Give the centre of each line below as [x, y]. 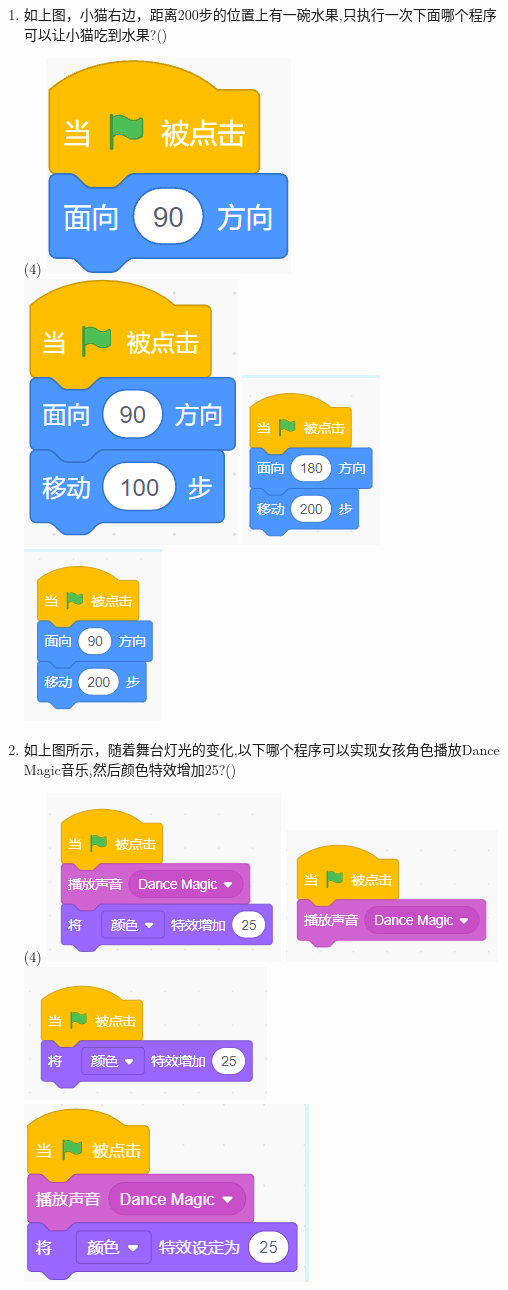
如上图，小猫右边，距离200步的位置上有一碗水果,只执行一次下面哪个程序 [260, 14]
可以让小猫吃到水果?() [95, 33]
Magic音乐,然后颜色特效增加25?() [130, 768]
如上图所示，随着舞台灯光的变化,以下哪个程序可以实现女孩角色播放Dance [261, 748]
